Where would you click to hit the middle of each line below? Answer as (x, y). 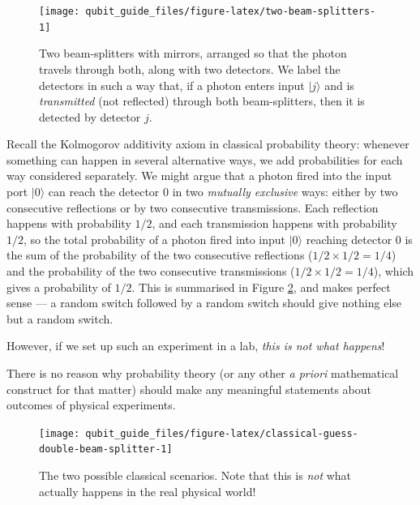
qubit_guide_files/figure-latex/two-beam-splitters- (231, 11)
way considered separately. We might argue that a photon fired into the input (199, 175)
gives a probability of (59, 287)
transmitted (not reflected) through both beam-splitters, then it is (202, 101)
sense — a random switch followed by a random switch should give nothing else (204, 303)
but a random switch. (60, 318)
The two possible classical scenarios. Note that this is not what (195, 475)
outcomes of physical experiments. (91, 405)
